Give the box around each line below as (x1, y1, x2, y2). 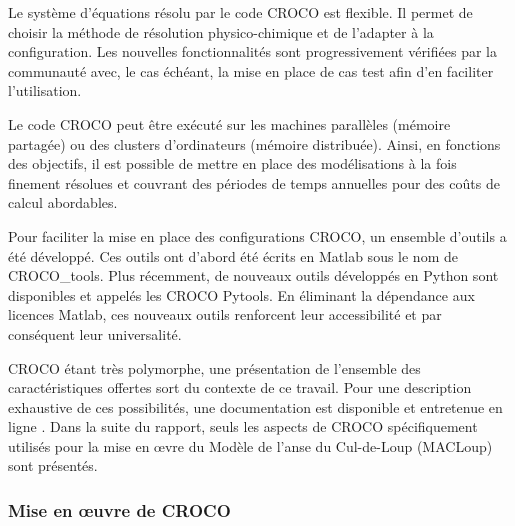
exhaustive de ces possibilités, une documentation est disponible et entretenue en (8, 396, 503, 417)
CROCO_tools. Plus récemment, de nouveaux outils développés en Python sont (8, 265, 499, 286)
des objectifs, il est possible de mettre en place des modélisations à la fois (8, 153, 457, 174)
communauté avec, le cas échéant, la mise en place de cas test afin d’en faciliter (8, 60, 494, 81)
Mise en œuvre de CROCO (8, 497, 231, 522)
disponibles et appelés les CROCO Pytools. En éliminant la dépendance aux (8, 284, 475, 305)
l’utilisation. (8, 80, 82, 101)
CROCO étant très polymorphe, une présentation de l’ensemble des (8, 357, 421, 378)
